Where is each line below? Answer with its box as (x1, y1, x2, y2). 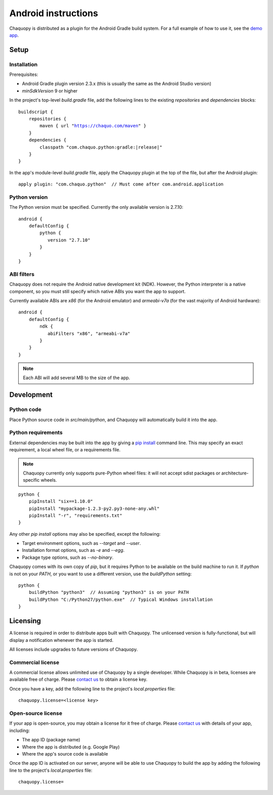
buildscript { (18, 109, 53, 115)
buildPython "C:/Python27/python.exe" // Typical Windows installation (28, 596, 213, 602)
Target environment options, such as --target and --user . (22, 540, 141, 546)
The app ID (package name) (22, 737, 80, 743)
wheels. (40, 477, 57, 483)
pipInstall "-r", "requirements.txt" (28, 512, 122, 518)
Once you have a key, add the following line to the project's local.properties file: (9, 685, 175, 692)
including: (9, 727, 30, 733)
